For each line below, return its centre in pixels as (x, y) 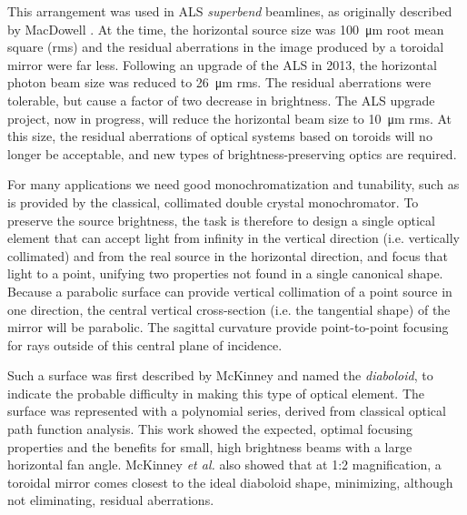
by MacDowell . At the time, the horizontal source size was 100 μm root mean (226, 29)
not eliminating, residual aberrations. (111, 500)
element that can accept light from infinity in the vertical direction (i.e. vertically (233, 238)
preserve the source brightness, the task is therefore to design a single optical (221, 220)
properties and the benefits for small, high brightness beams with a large (210, 446)
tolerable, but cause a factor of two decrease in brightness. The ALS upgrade (221, 100)
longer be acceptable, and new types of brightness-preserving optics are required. (232, 153)
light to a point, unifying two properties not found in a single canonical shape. (225, 273)
